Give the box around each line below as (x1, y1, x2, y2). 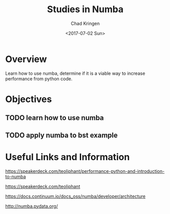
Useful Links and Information (5, 151, 130, 163)
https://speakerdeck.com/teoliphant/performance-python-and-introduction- (5, 168, 165, 174)
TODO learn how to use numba (5, 113, 104, 123)
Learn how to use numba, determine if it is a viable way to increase (5, 70, 146, 76)
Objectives (5, 93, 52, 105)
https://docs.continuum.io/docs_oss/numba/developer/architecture (5, 193, 146, 199)
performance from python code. (5, 75, 73, 82)
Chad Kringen (71, 20, 100, 26)
